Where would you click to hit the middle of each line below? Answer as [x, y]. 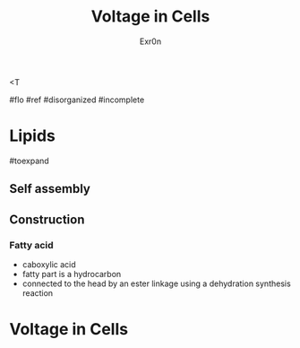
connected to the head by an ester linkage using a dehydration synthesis [156, 283]
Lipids [32, 136]
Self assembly [50, 189]
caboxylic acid [49, 264]
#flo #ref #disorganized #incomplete [77, 100]
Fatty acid [31, 245]
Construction [47, 219]
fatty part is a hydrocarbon [72, 274]
